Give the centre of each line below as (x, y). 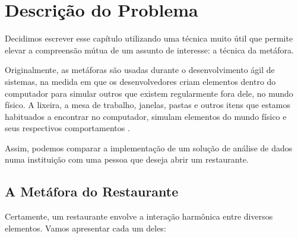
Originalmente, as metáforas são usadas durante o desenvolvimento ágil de (140, 70)
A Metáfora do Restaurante (92, 191)
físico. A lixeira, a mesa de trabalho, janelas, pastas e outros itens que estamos (148, 105)
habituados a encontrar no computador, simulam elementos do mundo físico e (146, 116)
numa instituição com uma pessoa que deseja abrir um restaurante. (127, 159)
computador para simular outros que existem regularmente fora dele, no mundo (149, 93)
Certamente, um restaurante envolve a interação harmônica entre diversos (139, 216)
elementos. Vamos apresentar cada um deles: (85, 228)
